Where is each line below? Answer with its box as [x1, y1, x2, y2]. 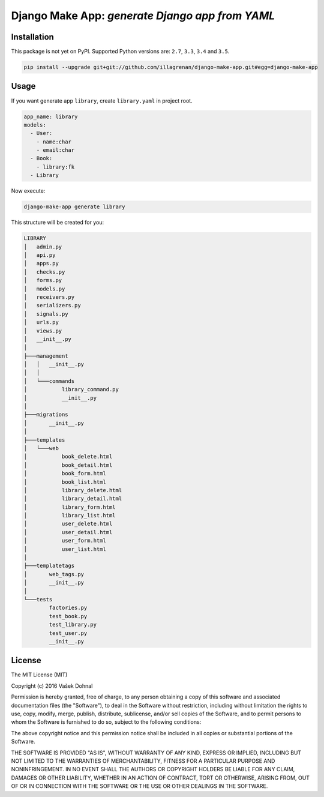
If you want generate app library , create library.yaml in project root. [11, 97, 193, 104]
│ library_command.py [23, 386, 119, 393]
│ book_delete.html [23, 453, 113, 460]
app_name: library [23, 113, 78, 120]
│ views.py [23, 327, 62, 334]
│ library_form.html [23, 504, 116, 510]
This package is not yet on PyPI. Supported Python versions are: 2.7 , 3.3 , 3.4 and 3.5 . [11, 48, 230, 55]
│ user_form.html [23, 537, 106, 544]
